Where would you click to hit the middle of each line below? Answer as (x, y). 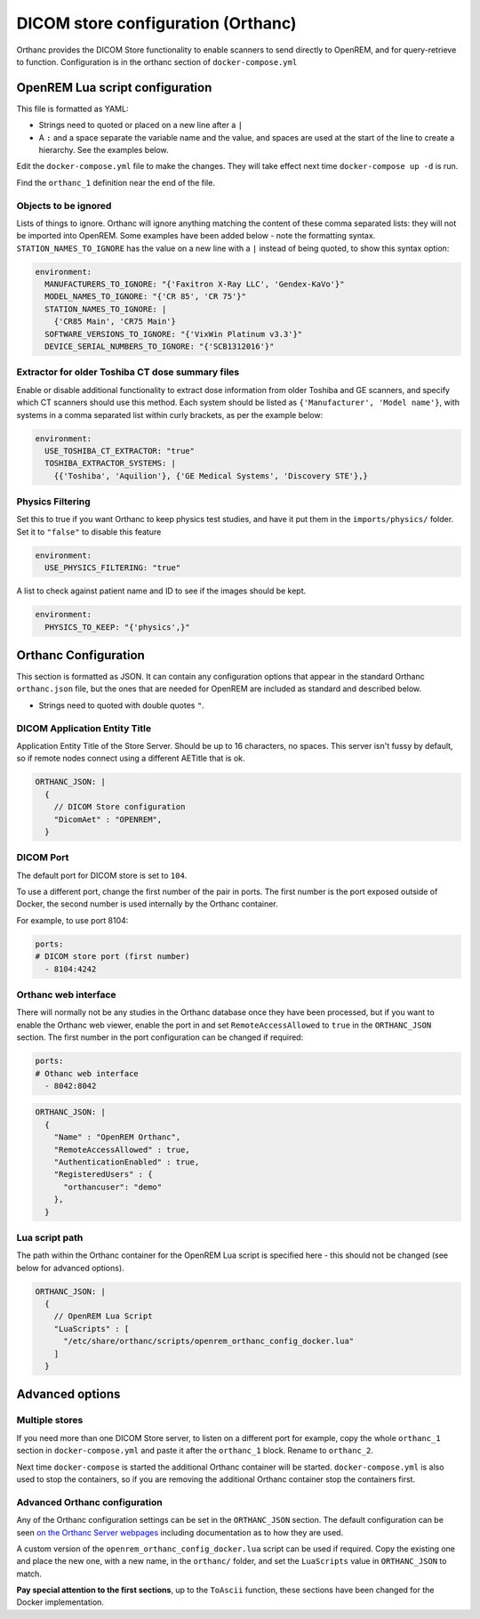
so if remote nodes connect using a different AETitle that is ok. (131, 758)
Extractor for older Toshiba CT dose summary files (128, 372)
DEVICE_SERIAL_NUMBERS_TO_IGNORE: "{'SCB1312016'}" (160, 346)
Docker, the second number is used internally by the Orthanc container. (148, 904)
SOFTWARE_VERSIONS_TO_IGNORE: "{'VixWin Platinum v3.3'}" (174, 334)
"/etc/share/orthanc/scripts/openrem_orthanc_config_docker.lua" (209, 1341)
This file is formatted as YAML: (72, 109)
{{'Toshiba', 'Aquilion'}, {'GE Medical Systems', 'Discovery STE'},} (211, 475)
